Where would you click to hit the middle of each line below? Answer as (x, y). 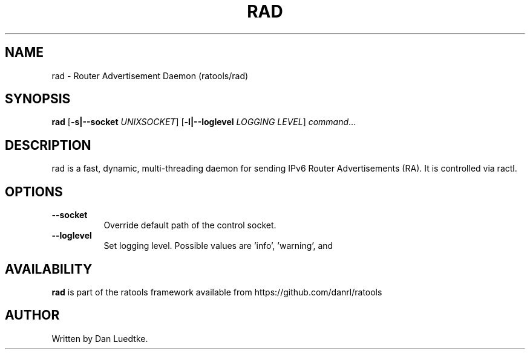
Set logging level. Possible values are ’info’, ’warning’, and (218, 246)
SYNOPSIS (38, 99)
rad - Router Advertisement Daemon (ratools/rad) (150, 76)
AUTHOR (32, 315)
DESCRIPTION (48, 145)
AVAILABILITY (49, 269)
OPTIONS (34, 191)
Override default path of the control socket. (190, 225)
